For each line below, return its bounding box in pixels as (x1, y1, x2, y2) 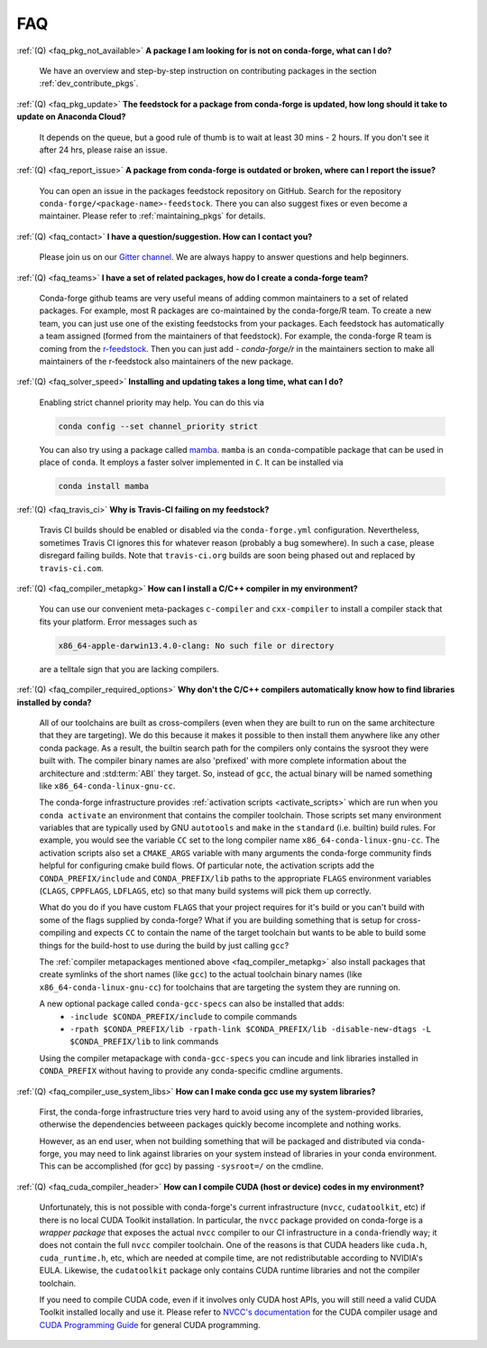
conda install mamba (58, 481, 149, 492)
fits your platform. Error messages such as (39, 616, 198, 627)
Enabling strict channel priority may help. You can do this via (39, 397, 265, 408)
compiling (39, 928, 77, 938)
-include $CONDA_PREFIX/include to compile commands (69, 1011, 298, 1021)
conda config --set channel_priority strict (58, 420, 259, 431)
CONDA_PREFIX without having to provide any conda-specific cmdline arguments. (39, 1066, 344, 1076)
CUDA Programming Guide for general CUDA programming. (39, 1319, 261, 1330)
